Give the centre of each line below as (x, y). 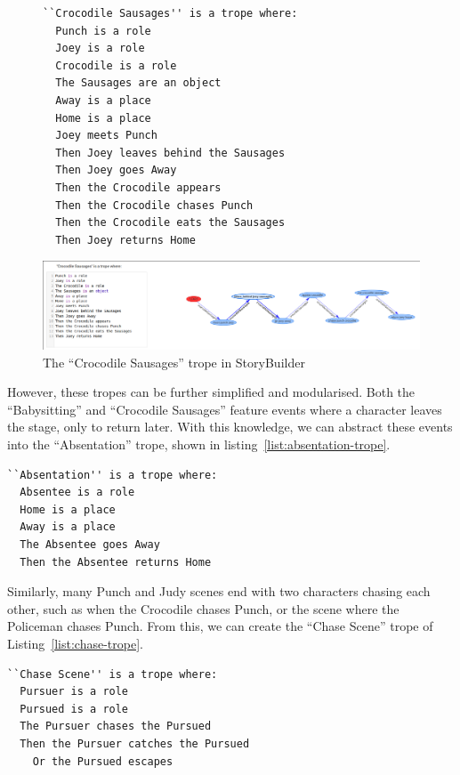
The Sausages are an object (138, 83)
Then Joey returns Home (125, 240)
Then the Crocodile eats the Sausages (170, 223)
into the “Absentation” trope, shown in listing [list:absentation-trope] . (199, 444)
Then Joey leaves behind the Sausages (170, 153)
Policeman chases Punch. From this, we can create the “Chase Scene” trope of (220, 626)
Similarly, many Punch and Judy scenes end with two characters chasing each (219, 591)
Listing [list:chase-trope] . (75, 643)
